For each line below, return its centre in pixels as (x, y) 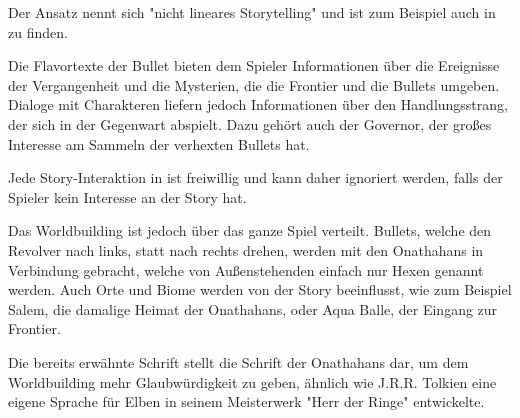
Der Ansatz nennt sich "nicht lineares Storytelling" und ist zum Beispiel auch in (252, 12)
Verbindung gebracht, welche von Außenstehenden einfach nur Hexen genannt (246, 269)
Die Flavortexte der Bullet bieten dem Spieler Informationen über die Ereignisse (254, 65)
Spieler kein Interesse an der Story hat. (127, 196)
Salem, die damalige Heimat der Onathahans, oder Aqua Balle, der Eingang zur (253, 308)
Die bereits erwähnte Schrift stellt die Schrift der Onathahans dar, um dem (238, 361)
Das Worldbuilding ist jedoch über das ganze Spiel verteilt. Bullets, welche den (250, 230)
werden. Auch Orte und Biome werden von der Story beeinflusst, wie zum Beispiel (260, 289)
